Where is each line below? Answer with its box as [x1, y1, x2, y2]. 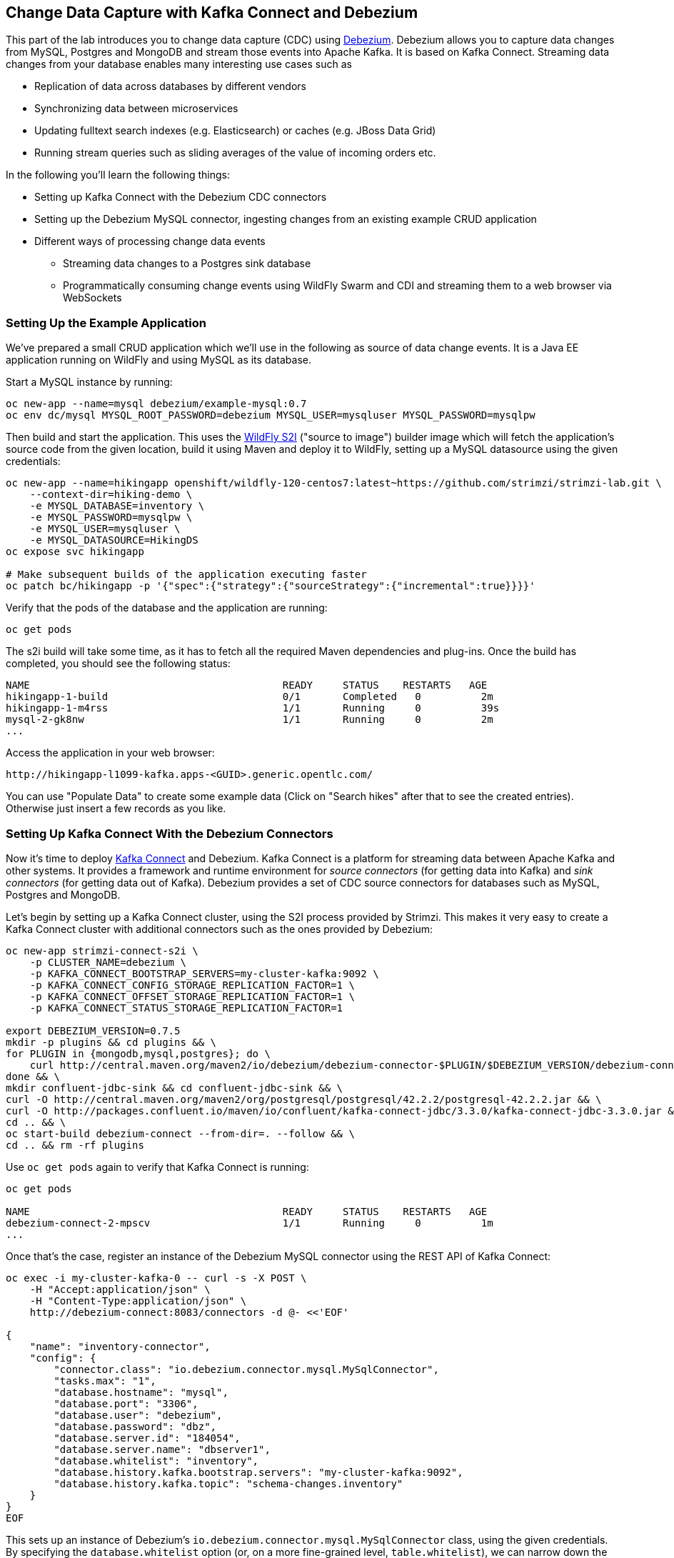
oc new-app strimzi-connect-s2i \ [6, 944, 198, 957]
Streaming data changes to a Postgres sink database [63, 257, 311, 270]
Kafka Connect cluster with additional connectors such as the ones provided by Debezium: [6, 922, 433, 935]
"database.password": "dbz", [54, 1420, 217, 1432]
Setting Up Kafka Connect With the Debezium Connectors [6, 826, 333, 841]
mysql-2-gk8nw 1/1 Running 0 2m [6, 714, 493, 726]
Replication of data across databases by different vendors [34, 80, 306, 93]
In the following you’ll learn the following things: [6, 169, 230, 181]
